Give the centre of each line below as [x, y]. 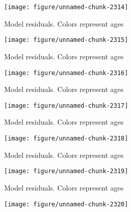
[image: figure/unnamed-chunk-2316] [66, 73]
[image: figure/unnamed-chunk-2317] [66, 105]
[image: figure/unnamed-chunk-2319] [66, 171]
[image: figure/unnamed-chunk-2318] [66, 138]
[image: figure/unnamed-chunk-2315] [66, 40]
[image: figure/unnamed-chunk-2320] [66, 204]
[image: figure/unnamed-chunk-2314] [66, 7]
